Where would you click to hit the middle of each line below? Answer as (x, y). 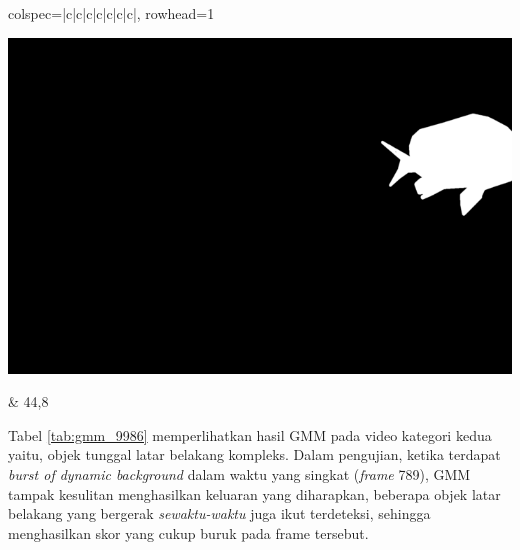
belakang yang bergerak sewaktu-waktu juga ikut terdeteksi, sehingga (219, 513)
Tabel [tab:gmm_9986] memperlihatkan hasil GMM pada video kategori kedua (250, 434)
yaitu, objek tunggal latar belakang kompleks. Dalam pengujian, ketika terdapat (254, 454)
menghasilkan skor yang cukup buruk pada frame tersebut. (188, 532)
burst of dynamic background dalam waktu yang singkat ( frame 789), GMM (239, 473)
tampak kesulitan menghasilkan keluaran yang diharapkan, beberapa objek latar (254, 493)
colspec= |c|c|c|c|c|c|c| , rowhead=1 (111, 13)
